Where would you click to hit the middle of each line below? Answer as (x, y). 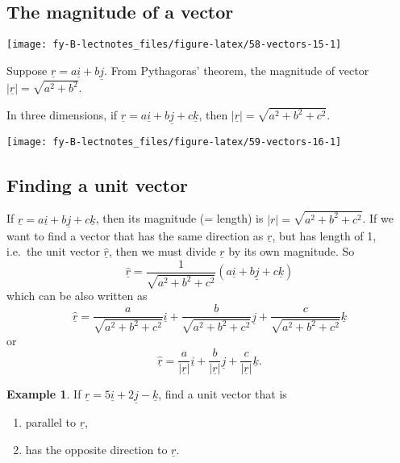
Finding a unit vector (98, 184)
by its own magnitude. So (292, 251)
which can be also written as (77, 296)
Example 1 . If (44, 394)
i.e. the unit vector (53, 251)
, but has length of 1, (324, 235)
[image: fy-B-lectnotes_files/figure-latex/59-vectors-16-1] (174, 142)
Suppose (27, 70)
